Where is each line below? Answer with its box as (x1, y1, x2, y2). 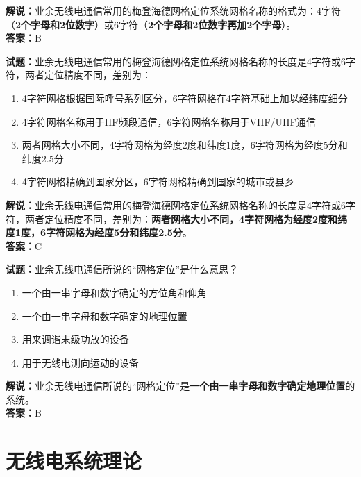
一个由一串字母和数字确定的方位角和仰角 (22, 285, 207, 299)
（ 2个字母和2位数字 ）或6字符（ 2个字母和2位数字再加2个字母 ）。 (6, 17, 296, 31)
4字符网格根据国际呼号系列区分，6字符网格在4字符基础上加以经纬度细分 (22, 90, 348, 105)
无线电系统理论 (6, 446, 142, 475)
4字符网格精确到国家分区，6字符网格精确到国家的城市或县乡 (22, 174, 294, 189)
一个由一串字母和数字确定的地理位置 (22, 308, 187, 323)
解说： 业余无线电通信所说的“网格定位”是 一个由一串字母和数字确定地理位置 (6, 378, 346, 393)
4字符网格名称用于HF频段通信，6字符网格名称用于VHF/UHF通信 (22, 114, 316, 128)
